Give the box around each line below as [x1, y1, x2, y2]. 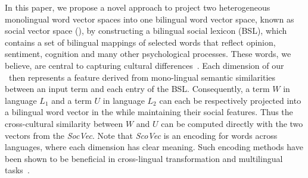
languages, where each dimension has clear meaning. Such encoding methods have [5, 141, 303, 153]
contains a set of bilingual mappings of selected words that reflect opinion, [5, 36, 276, 48]
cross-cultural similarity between [5, 117, 123, 129]
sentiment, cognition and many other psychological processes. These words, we [5, 47, 291, 60]
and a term [51, 94, 92, 106]
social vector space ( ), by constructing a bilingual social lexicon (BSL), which [5, 24, 287, 37]
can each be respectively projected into [159, 94, 301, 106]
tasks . [5, 164, 30, 176]
